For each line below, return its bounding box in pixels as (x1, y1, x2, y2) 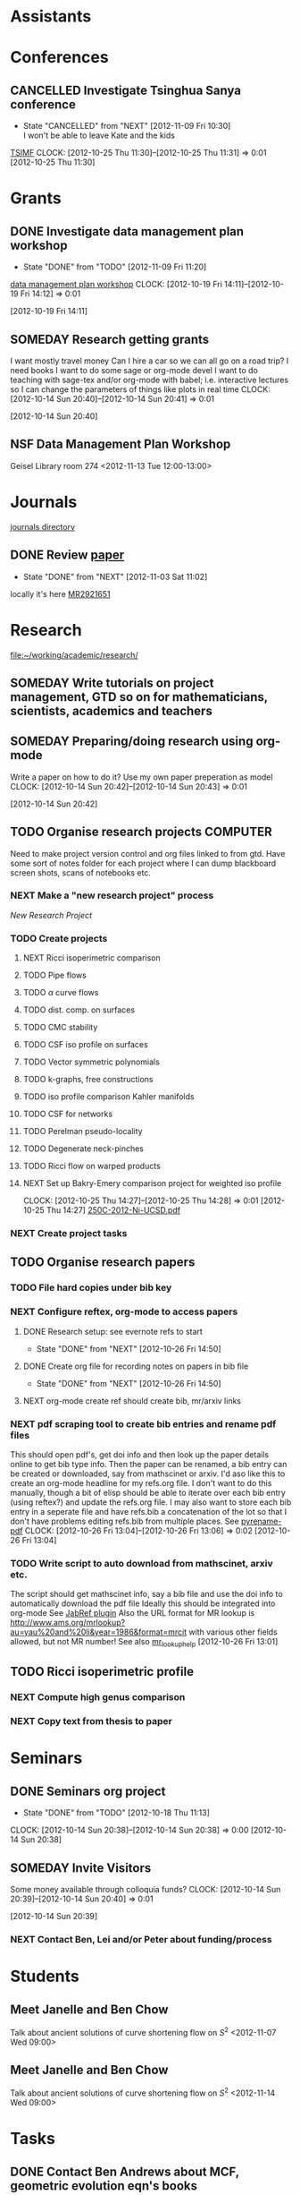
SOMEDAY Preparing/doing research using (10, 734, 254, 749)
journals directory (10, 521, 75, 532)
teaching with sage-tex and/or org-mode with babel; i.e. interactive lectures (10, 374, 289, 385)
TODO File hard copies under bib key (10, 1282, 172, 1294)
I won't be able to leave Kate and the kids (22, 130, 175, 141)
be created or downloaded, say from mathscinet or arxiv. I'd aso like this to (10, 1468, 286, 1479)
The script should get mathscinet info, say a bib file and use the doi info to (10, 1589, 284, 1600)
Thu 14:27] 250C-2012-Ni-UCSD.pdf (46, 1205, 181, 1216)
